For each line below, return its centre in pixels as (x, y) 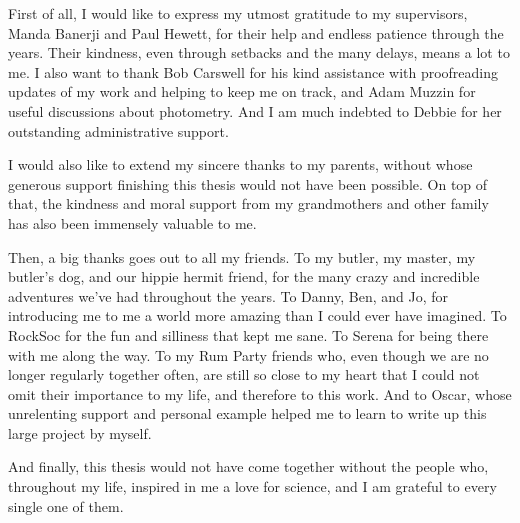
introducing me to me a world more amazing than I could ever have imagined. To (257, 315)
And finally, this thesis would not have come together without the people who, (248, 466)
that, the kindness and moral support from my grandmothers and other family (248, 203)
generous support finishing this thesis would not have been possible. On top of (248, 183)
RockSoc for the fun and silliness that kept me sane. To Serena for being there (248, 334)
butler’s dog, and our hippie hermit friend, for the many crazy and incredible (244, 276)
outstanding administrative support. (118, 130)
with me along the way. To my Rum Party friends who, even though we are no (248, 354)
